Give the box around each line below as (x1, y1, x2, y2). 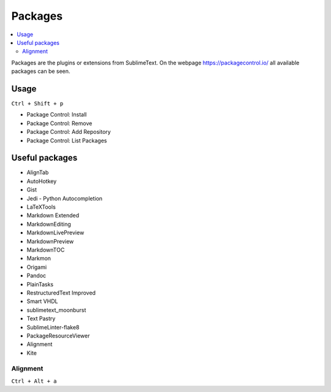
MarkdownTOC (26, 246, 65, 253)
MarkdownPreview (26, 237, 74, 245)
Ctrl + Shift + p (11, 100, 64, 107)
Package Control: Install (26, 111, 87, 118)
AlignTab (26, 169, 49, 176)
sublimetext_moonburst (26, 306, 86, 313)
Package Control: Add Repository (26, 128, 111, 136)
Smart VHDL (26, 298, 58, 305)
